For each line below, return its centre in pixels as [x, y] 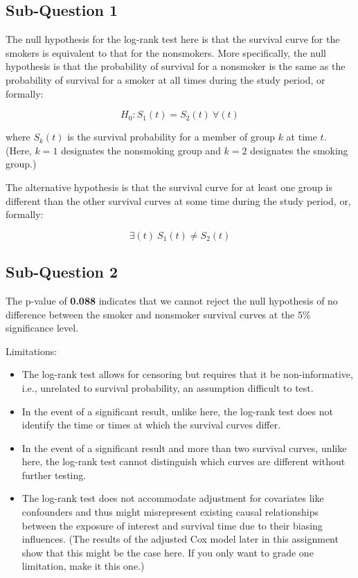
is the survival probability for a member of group [171, 137]
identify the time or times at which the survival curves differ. [151, 425]
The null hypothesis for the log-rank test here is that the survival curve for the [173, 39]
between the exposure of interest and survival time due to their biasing [172, 525]
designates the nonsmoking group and [141, 150]
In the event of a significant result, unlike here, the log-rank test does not [177, 411]
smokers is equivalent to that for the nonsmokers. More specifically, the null [166, 52]
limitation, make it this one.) [83, 566]
